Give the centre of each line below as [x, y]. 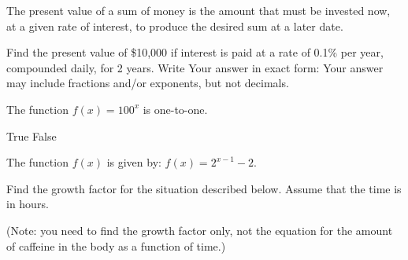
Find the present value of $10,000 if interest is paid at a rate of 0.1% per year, [195, 52]
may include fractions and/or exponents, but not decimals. [148, 83]
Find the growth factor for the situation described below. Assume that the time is [204, 188]
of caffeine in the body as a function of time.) [116, 245]
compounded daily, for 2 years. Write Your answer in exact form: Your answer [195, 67]
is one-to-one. [175, 109]
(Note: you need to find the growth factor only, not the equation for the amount [200, 230]
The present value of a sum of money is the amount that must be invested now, [198, 10]
